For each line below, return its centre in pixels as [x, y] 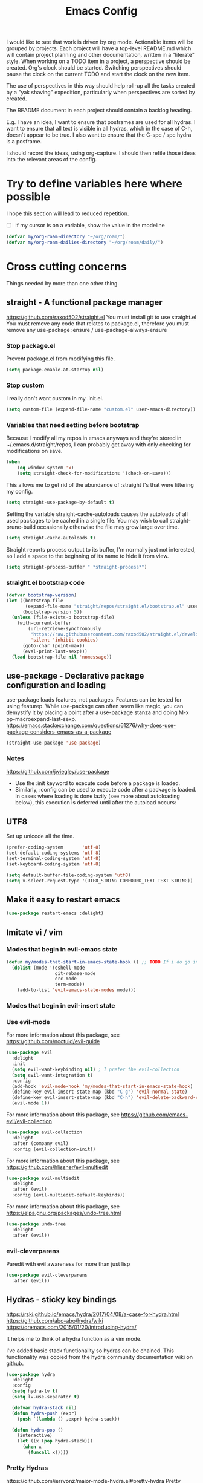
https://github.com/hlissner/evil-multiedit [57, 1167]
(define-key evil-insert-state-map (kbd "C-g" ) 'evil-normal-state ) [100, 1092]
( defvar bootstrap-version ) [42, 595]
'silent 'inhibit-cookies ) [64, 640]
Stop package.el [31, 345]
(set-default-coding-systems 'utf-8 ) [54, 853]
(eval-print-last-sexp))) [55, 651]
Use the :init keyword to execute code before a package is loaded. [98, 783]
